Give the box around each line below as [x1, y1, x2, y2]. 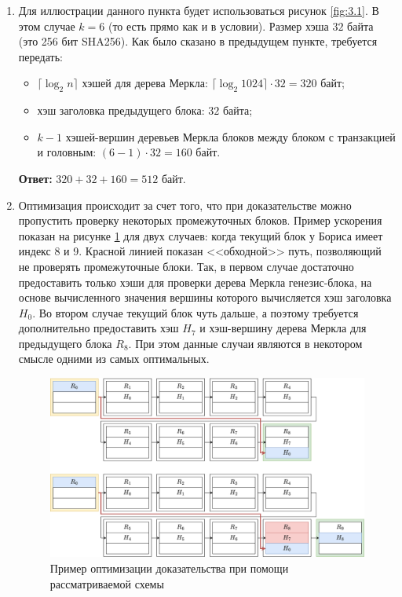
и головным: [37, 144, 97, 160]
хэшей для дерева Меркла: [82, 75, 208, 91]
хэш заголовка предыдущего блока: [37, 102, 205, 119]
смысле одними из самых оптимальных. [18, 350, 210, 367]
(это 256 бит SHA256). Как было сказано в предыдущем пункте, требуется [18, 33, 378, 49]
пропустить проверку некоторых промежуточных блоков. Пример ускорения [18, 212, 382, 229]
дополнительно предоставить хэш [18, 320, 179, 336]
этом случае [18, 17, 75, 34]
